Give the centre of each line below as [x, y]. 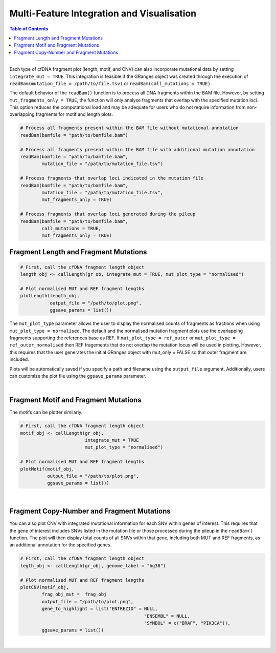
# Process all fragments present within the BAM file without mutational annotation [129, 128]
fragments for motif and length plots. [74, 114]
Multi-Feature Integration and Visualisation [103, 13]
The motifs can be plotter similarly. [46, 412]
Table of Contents [29, 29]
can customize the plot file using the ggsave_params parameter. [78, 376]
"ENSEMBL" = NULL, [167, 616]
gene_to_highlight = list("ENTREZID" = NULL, [100, 609]
